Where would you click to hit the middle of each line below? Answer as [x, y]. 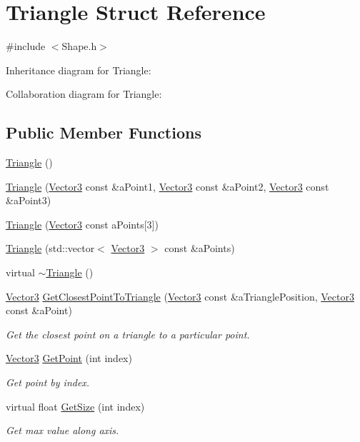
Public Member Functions [104, 132]
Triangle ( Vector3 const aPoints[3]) [82, 224]
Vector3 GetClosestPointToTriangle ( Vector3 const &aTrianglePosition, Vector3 [180, 296]
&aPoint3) [29, 200]
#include [26, 46]
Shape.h [79, 46]
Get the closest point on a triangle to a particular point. [128, 334]
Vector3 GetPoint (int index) [69, 358]
